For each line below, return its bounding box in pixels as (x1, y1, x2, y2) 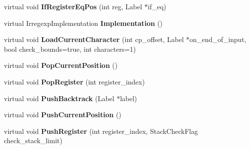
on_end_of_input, (189, 34, 247, 44)
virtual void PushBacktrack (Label (4, 93, 114, 103)
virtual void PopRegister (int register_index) (4, 76, 145, 86)
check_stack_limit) (4, 135, 63, 146)
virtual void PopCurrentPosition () (4, 60, 118, 70)
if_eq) (148, 1, 166, 11)
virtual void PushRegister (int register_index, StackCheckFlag (4, 126, 198, 136)
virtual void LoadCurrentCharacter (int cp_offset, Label (4, 34, 184, 44)
